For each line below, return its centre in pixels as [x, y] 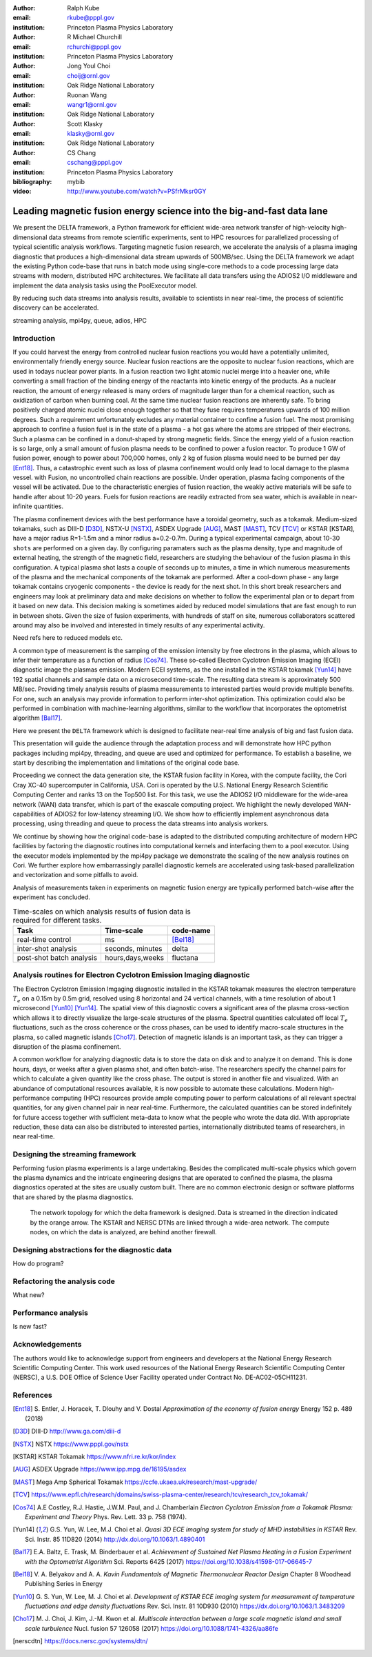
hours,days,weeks [134, 957]
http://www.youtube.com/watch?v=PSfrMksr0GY [137, 191]
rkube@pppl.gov [91, 18]
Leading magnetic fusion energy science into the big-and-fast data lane [170, 211]
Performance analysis [51, 1312]
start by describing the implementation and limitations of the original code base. [126, 763]
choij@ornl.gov [89, 75]
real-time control [44, 939]
